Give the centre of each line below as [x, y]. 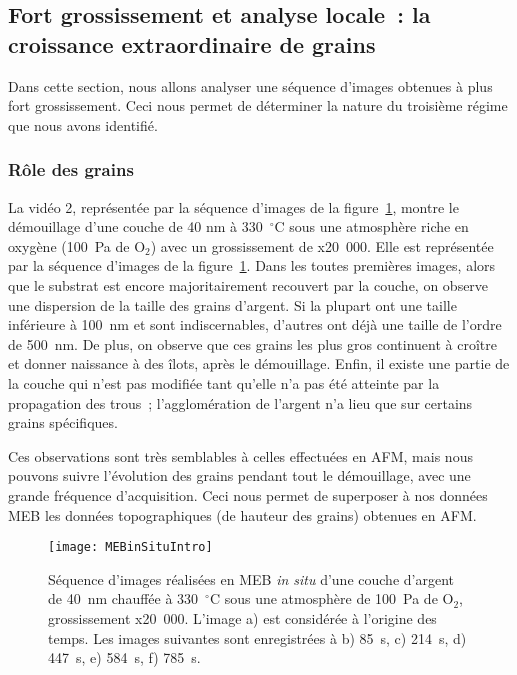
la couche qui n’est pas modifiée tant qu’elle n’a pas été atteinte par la [224, 382]
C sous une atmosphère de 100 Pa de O [331, 598]
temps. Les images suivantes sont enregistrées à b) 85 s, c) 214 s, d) [257, 637]
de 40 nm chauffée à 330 [123, 598]
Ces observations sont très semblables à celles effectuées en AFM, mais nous [240, 455]
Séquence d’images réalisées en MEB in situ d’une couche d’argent [251, 578]
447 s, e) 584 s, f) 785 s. [124, 657]
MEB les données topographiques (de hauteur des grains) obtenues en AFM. [242, 514]
